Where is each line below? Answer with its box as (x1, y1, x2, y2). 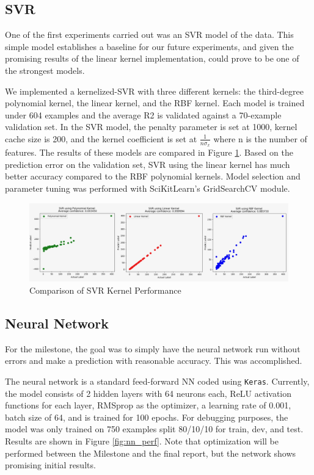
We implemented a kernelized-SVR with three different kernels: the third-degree (5, 84, 304, 97)
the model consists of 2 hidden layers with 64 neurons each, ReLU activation (5, 386, 292, 399)
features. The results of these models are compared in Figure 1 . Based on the (5, 146, 293, 159)
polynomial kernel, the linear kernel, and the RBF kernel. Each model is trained (5, 96, 305, 109)
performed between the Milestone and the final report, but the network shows (5, 446, 296, 459)
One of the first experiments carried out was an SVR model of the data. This (5, 28, 294, 41)
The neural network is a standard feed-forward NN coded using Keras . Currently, (5, 374, 310, 387)
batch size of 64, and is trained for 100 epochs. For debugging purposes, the (5, 410, 288, 423)
